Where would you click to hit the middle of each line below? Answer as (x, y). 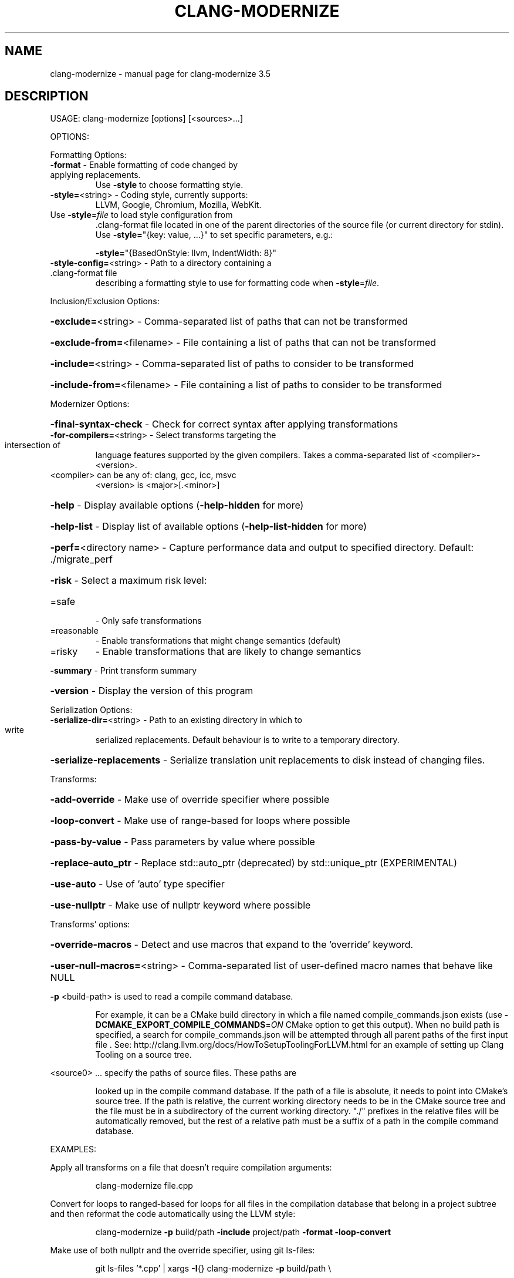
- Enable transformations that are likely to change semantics (228, 652)
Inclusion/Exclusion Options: (105, 301)
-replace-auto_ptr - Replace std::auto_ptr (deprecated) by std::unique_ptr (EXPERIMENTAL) (254, 863)
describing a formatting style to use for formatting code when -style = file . (237, 283)
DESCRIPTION (47, 96)
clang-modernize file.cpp (144, 1186)
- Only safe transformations (148, 621)
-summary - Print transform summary (124, 671)
